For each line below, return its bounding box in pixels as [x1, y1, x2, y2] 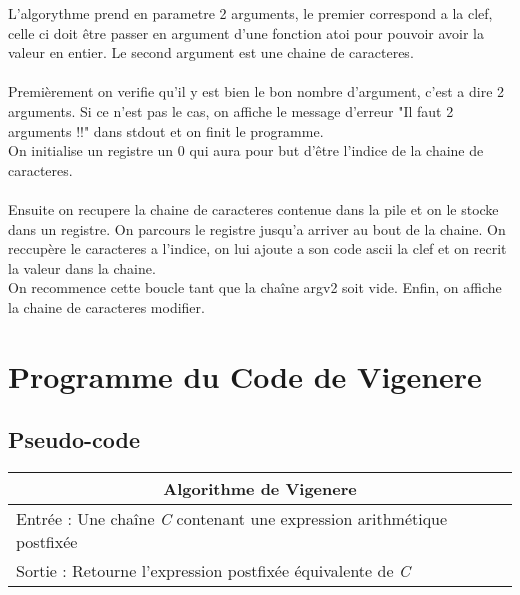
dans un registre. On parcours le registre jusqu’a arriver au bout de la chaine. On [8, 218, 506, 239]
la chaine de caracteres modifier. [8, 296, 205, 317]
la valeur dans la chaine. [8, 257, 156, 278]
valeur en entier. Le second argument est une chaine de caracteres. [8, 42, 414, 63]
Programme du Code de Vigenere [8, 355, 482, 396]
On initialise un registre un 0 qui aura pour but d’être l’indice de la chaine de [8, 140, 484, 161]
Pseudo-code [8, 424, 141, 455]
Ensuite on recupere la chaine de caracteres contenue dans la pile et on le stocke [8, 198, 499, 219]
